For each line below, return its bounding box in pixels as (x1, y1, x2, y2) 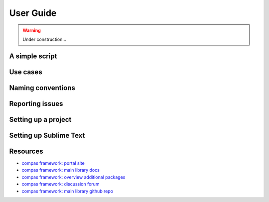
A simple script (9, 52, 57, 60)
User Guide (9, 7, 57, 18)
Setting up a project (9, 115, 72, 124)
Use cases (9, 68, 42, 76)
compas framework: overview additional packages (21, 174, 126, 180)
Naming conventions (9, 84, 76, 92)
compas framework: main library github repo (21, 188, 114, 194)
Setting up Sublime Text (9, 131, 85, 139)
